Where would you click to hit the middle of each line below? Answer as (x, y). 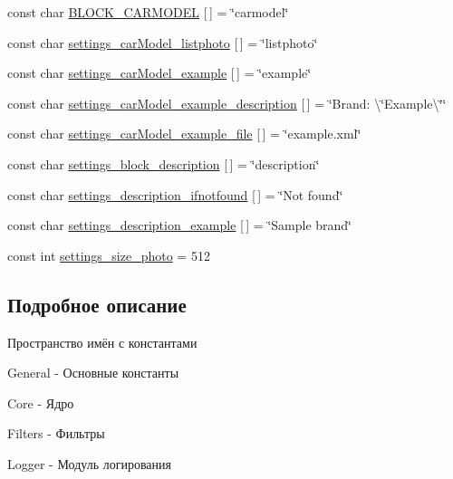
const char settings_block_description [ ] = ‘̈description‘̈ (164, 163)
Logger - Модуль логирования (89, 463)
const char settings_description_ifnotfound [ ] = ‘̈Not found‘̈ (175, 194)
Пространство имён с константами (102, 342)
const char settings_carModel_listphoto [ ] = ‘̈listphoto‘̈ (163, 42)
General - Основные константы (93, 373)
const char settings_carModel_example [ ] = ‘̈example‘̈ (159, 73)
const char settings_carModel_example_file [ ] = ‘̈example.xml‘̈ (184, 134)
